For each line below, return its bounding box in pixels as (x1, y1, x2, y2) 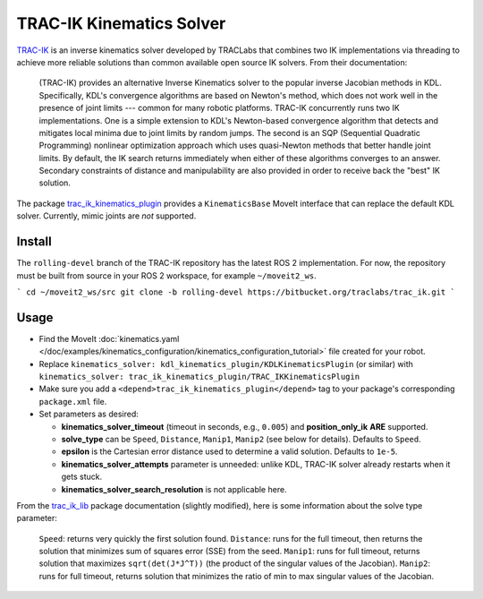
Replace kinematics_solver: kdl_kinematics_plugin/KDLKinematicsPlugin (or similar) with (38, 358, 413, 369)
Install (16, 234, 53, 250)
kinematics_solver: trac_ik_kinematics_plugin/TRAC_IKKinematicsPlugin (38, 372, 360, 381)
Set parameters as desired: (38, 408, 139, 420)
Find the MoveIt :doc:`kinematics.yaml (38, 333, 180, 344)
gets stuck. (61, 471, 103, 483)
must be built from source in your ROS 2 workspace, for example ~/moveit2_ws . (16, 270, 317, 281)
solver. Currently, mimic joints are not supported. (16, 210, 197, 221)
